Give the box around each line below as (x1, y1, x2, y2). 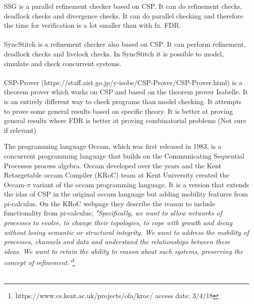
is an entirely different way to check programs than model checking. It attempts (4, 96, 242, 106)
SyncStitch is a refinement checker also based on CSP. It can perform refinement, (4, 39, 246, 49)
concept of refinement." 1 (4, 256, 75, 268)
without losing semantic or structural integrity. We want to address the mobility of (4, 227, 249, 237)
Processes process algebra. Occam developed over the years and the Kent (4, 160, 221, 170)
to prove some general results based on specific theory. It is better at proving (4, 106, 233, 116)
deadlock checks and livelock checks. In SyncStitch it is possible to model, (4, 48, 224, 58)
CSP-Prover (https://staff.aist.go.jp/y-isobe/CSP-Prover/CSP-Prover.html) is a (4, 77, 242, 87)
